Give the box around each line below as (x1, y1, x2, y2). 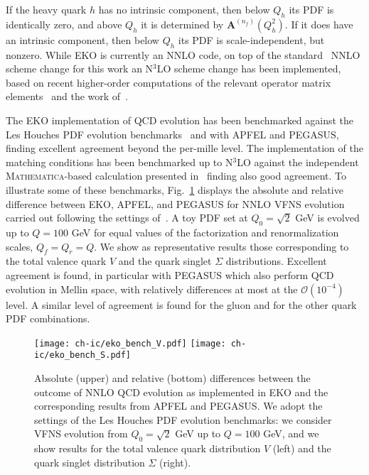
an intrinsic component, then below (6, 32, 159, 47)
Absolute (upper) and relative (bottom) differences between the (34, 371, 311, 385)
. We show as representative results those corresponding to (94, 239, 349, 253)
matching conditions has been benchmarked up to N (6, 154, 233, 169)
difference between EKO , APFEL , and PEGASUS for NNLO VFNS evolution (6, 196, 345, 211)
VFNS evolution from (34, 426, 128, 441)
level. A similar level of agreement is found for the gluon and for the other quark (6, 297, 357, 312)
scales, (6, 239, 33, 253)
